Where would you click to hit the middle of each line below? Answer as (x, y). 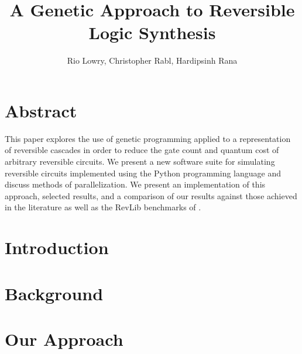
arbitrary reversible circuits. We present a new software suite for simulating (140, 162)
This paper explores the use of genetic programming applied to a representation (148, 138)
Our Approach (64, 339)
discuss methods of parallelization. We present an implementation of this (135, 184)
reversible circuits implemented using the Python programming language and (143, 173)
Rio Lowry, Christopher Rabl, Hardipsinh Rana (152, 60)
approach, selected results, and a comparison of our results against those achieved (151, 195)
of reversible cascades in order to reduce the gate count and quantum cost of (142, 150)
